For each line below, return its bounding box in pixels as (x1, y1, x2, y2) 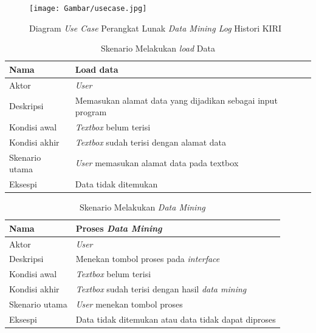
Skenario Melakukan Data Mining (80, 201, 205, 214)
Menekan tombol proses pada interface (75, 252, 220, 265)
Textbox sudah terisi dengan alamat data (75, 135, 227, 148)
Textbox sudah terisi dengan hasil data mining (75, 283, 247, 295)
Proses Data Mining (75, 221, 162, 234)
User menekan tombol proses (75, 298, 183, 310)
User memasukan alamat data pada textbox (75, 156, 239, 169)
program (75, 106, 107, 118)
